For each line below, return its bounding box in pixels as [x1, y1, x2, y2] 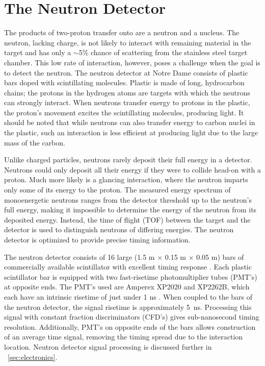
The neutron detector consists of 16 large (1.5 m [4, 251, 155, 262]
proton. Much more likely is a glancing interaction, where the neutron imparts [4, 174, 248, 185]
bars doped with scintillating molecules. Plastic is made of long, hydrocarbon [4, 77, 245, 88]
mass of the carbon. [4, 137, 65, 148]
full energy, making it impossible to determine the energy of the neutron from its [4, 204, 257, 215]
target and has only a [4, 47, 71, 58]
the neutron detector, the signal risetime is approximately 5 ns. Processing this [4, 301, 252, 312]
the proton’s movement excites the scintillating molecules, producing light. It [4, 107, 244, 117]
